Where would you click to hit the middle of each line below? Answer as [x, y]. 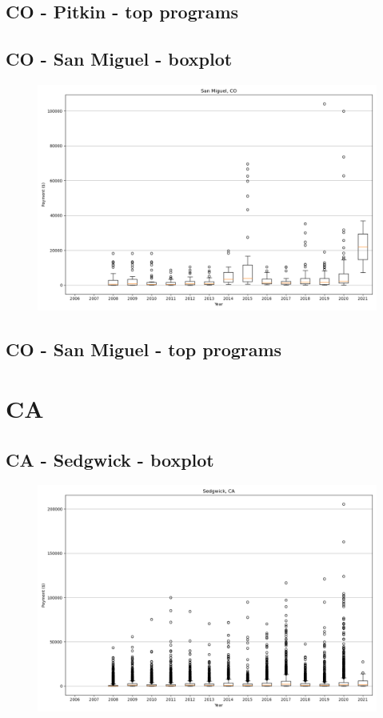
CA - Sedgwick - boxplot [110, 459]
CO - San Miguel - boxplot [119, 59]
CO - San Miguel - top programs [144, 349]
